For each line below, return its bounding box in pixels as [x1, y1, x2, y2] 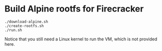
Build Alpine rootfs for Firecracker [4, 3, 144, 14]
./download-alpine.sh [4, 19, 49, 24]
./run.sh [4, 27, 22, 32]
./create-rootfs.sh [4, 23, 44, 28]
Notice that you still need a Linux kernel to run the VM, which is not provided [4, 36, 157, 42]
